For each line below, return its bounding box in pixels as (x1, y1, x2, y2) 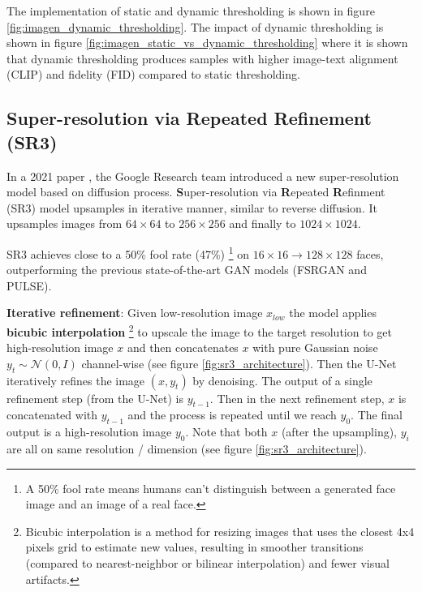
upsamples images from (6, 215, 123, 232)
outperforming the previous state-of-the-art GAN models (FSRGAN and (6, 261, 367, 278)
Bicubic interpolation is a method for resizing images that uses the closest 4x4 (25, 522, 415, 539)
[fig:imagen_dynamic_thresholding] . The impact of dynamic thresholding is (6, 18, 384, 35)
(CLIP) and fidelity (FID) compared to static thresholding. (6, 66, 300, 83)
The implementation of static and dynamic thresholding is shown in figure (6, 2, 375, 19)
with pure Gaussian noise (252, 339, 378, 356)
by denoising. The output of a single (192, 371, 372, 388)
